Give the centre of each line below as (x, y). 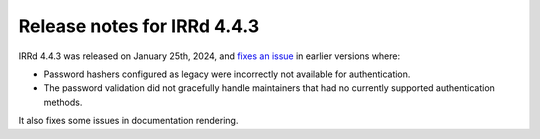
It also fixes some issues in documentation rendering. (128, 121)
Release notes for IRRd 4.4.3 (139, 26)
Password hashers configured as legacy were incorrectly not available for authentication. (227, 74)
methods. (63, 102)
